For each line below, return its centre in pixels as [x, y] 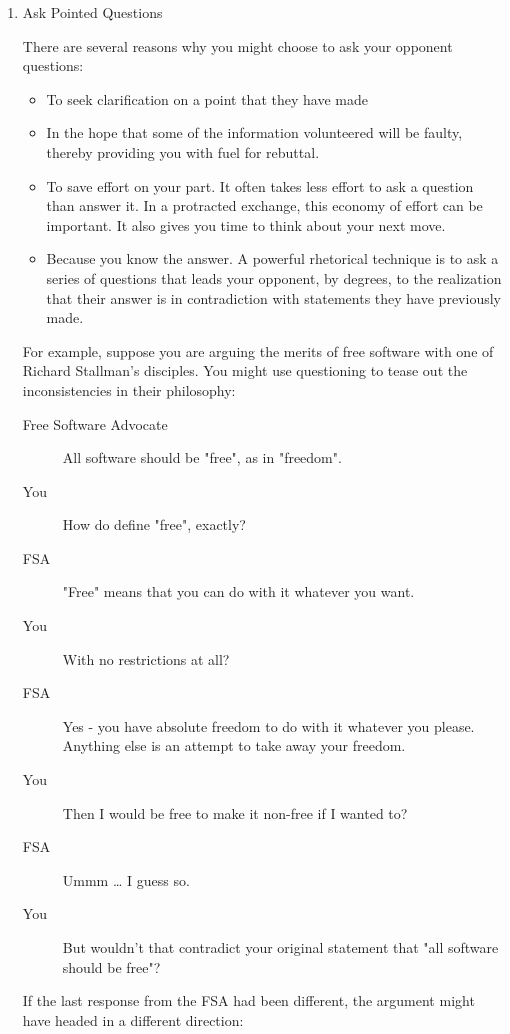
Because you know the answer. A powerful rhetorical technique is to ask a [272, 258]
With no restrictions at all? [146, 658]
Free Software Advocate [95, 423]
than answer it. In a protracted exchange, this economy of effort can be [264, 205]
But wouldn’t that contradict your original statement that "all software [280, 947]
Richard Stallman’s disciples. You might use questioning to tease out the [245, 370]
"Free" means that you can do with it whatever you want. [238, 591]
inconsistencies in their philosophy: [129, 389]
